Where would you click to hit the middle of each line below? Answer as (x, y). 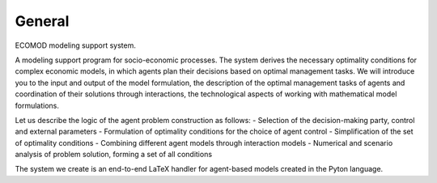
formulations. (37, 105)
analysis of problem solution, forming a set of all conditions (114, 155)
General (42, 21)
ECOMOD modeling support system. (76, 45)
